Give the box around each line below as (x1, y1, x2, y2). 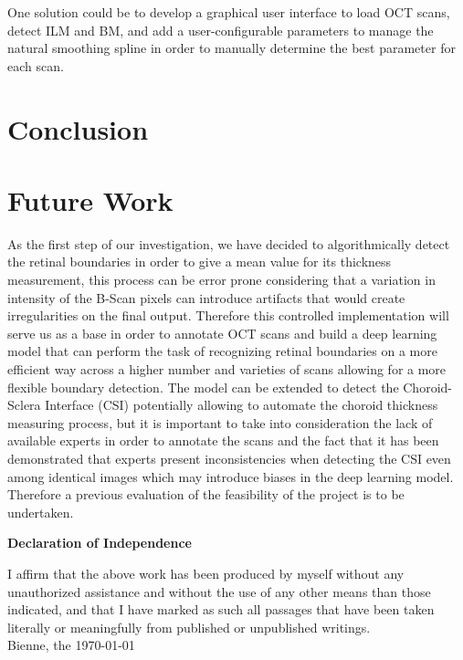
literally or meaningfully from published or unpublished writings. (7, 617, 371, 636)
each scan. (7, 56, 64, 75)
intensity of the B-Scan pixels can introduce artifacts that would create (7, 288, 405, 307)
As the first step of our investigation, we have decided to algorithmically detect (7, 234, 450, 253)
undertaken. (7, 502, 74, 521)
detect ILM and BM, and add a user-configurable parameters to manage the (7, 20, 434, 39)
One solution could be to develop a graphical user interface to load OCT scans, (7, 3, 450, 21)
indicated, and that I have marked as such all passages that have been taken (7, 600, 435, 619)
